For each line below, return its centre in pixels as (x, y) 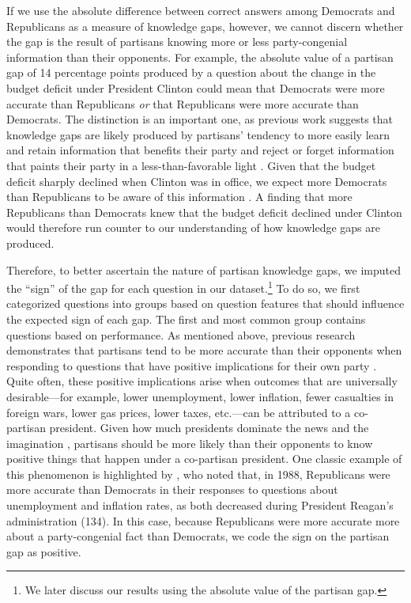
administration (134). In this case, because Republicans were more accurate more (203, 520)
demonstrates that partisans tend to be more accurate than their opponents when (204, 350)
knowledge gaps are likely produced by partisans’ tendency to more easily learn (198, 134)
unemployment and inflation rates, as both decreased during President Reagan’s (200, 505)
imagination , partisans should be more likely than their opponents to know (190, 443)
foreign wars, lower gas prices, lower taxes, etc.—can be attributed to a (179, 412)
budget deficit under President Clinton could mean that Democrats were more (196, 87)
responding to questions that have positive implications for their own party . (192, 365)
